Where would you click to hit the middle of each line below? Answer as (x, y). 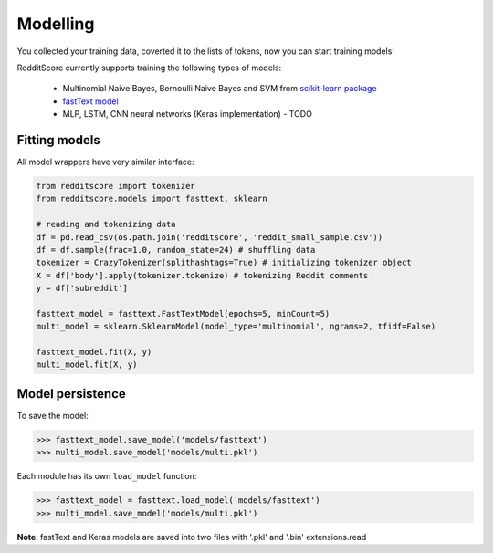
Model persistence (72, 394)
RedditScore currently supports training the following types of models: (149, 68)
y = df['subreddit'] (82, 288)
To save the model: (52, 415)
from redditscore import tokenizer (115, 186)
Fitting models (58, 140)
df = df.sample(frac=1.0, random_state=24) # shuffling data (176, 250)
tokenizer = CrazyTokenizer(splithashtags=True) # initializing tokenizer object (224, 263)
